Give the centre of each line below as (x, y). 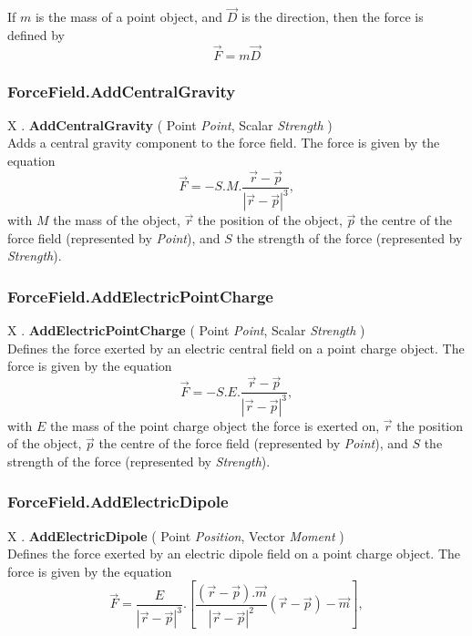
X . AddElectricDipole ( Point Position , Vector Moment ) (176, 535)
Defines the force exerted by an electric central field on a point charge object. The (236, 348)
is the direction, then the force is (333, 17)
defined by (36, 34)
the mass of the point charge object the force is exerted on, (215, 425)
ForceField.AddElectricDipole (118, 502)
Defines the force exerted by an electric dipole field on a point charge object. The (234, 554)
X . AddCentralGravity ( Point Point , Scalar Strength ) (170, 124)
